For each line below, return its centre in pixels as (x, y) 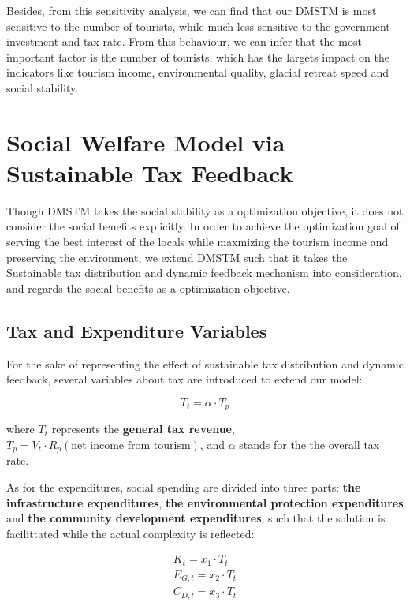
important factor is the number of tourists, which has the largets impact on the (198, 56)
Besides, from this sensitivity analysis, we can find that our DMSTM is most (192, 10)
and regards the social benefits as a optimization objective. (148, 288)
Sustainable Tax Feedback (150, 172)
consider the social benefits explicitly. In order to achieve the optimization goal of (203, 226)
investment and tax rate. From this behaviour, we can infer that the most (184, 41)
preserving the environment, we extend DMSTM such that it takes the (177, 257)
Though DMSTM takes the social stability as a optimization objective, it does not (205, 210)
